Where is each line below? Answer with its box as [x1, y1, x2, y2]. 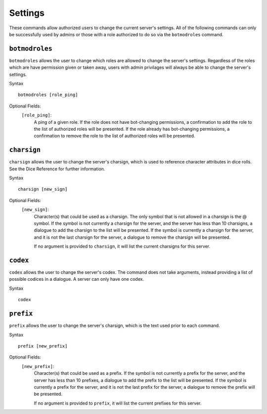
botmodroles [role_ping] [18, 92, 78, 98]
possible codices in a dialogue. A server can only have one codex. [9, 276, 144, 282]
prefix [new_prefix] [18, 343, 68, 349]
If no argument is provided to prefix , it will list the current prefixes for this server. [34, 400, 202, 406]
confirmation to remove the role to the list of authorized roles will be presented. [34, 133, 195, 139]
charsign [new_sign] [18, 186, 68, 192]
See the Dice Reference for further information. [9, 166, 105, 172]
